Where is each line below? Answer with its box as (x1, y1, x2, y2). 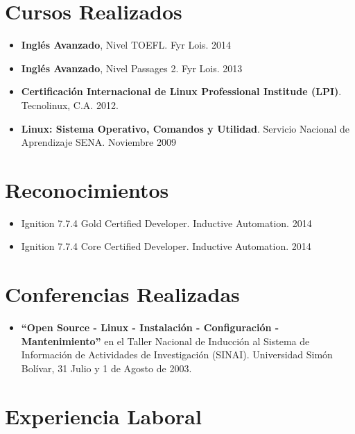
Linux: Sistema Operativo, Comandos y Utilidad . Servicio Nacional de (21, 121, 349, 135)
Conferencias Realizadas (5, 280, 240, 308)
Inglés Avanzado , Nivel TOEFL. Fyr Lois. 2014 (21, 37, 232, 52)
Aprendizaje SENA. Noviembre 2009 (21, 135, 176, 149)
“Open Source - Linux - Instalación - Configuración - (21, 320, 279, 335)
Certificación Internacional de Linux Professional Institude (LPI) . (21, 84, 342, 99)
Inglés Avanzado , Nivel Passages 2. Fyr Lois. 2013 (21, 60, 243, 75)
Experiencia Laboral (5, 401, 202, 430)
